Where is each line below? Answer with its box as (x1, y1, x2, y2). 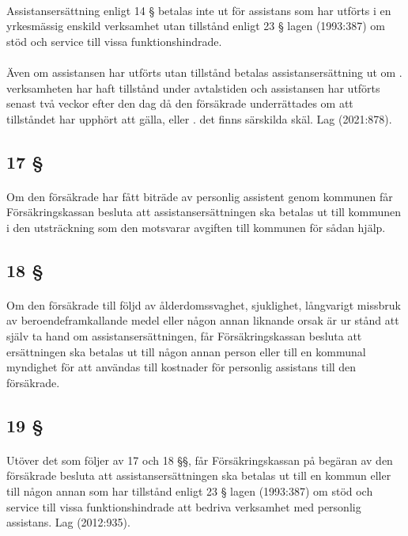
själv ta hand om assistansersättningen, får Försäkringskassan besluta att (6, 328, 362, 344)
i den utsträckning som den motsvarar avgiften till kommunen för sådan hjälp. (6, 219, 386, 235)
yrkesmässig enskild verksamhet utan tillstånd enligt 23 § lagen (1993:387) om (6, 17, 386, 34)
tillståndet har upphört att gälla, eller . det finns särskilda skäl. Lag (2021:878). (6, 110, 392, 127)
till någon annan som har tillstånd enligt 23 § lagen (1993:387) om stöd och (6, 483, 373, 499)
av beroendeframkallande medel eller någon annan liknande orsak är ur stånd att (6, 312, 399, 329)
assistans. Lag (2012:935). (6, 514, 130, 530)
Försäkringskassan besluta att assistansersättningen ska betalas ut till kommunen (6, 203, 402, 220)
